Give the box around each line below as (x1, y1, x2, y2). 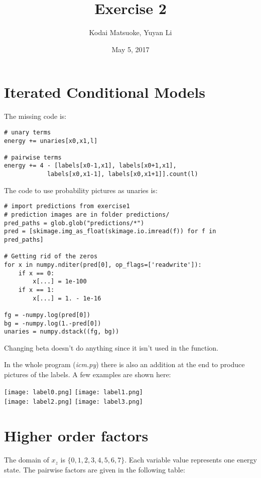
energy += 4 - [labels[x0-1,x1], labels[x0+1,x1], (4, 162, 177, 170)
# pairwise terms (4, 153, 62, 161)
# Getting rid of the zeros (4, 253, 98, 260)
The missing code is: (4, 111, 67, 121)
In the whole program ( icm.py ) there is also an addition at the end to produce (4, 359, 245, 370)
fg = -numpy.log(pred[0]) (4, 311, 90, 318)
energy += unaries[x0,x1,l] (4, 137, 98, 144)
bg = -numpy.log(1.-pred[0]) (4, 320, 101, 327)
